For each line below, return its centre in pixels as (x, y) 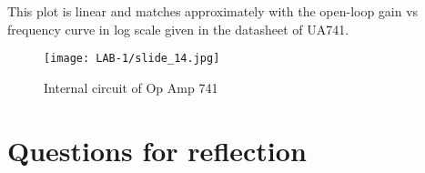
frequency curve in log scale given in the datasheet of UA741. (178, 29)
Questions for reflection (157, 150)
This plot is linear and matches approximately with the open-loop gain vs (213, 11)
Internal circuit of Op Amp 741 (131, 87)
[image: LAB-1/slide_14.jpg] (132, 59)
